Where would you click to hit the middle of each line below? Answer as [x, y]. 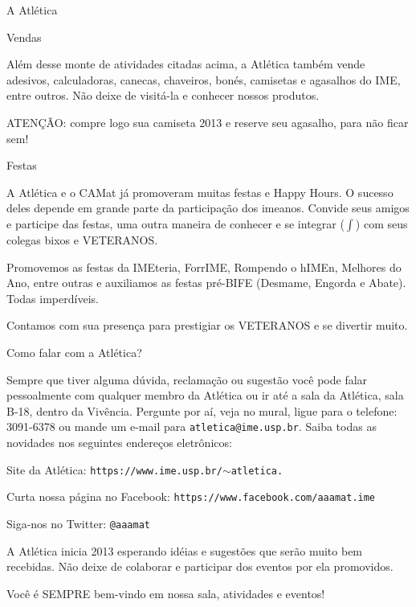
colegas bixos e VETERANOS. [82, 239]
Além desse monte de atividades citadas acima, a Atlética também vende [186, 64]
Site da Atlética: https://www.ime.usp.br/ [114, 469]
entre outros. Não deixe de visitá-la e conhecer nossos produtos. [163, 95]
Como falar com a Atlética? [74, 352]
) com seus [381, 223]
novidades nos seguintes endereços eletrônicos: [119, 442]
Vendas [24, 37]
